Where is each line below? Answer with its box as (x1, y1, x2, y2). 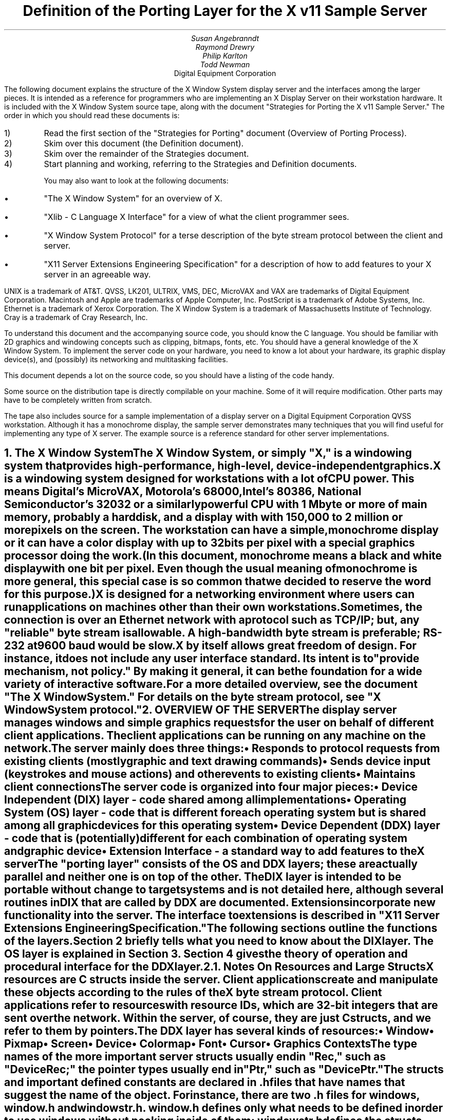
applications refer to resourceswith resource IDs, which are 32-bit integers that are (4, 999, 438, 1012)
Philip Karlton (202, 51, 248, 60)
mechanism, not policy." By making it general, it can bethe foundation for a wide (4, 665, 422, 678)
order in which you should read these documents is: (4, 110, 180, 120)
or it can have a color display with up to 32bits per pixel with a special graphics (4, 536, 415, 550)
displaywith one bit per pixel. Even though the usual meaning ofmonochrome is (4, 562, 418, 575)
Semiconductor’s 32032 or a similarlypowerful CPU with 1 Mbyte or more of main (4, 498, 427, 511)
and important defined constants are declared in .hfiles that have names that (4, 1076, 405, 1089)
